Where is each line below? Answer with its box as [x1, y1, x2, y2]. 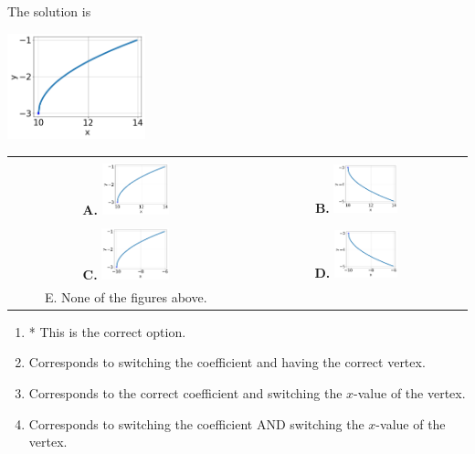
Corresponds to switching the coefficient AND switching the [28, 414, 364, 433]
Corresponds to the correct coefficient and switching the [28, 383, 343, 402]
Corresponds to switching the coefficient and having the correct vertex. [28, 353, 426, 372]
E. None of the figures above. [44, 287, 207, 306]
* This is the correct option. [28, 322, 186, 341]
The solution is [7, 2, 91, 20]
